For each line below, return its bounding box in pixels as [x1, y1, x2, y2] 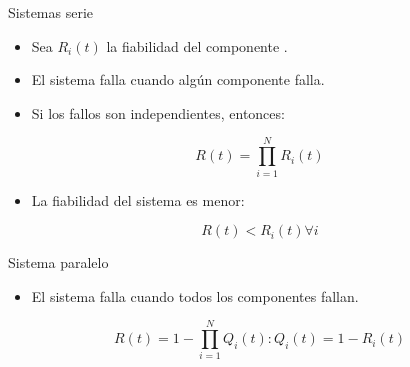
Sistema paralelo [8, 252, 109, 273]
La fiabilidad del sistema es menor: [31, 189, 245, 210]
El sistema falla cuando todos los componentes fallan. [31, 285, 359, 306]
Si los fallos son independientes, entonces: [31, 102, 285, 123]
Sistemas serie [8, 2, 94, 22]
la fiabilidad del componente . [106, 35, 288, 56]
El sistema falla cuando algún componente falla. [31, 69, 325, 90]
